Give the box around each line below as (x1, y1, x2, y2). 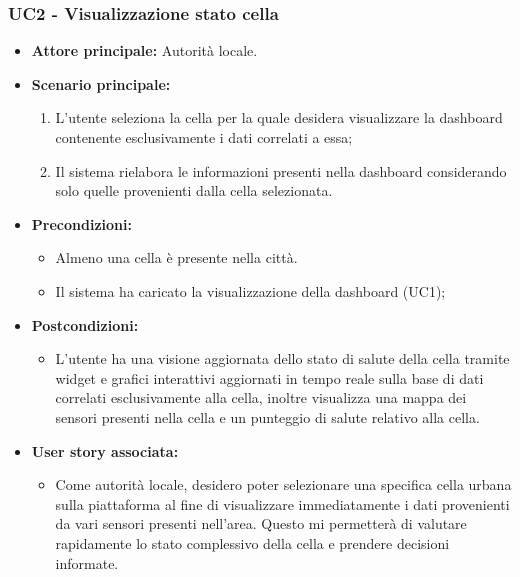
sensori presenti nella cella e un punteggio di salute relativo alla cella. (55, 406, 480, 427)
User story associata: (31, 440, 179, 461)
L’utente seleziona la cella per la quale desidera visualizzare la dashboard (55, 107, 503, 128)
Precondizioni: (31, 213, 132, 234)
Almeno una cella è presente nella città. (55, 247, 298, 268)
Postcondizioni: (31, 314, 139, 335)
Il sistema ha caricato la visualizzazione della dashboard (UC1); (55, 280, 446, 301)
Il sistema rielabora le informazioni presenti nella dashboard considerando (55, 160, 507, 181)
